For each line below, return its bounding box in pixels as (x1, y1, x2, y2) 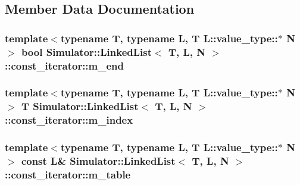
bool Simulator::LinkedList (21, 44, 152, 59)
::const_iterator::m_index (5, 112, 133, 127)
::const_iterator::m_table (5, 167, 131, 181)
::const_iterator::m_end (5, 58, 124, 73)
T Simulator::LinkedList (21, 99, 139, 114)
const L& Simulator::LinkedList (21, 153, 176, 168)
